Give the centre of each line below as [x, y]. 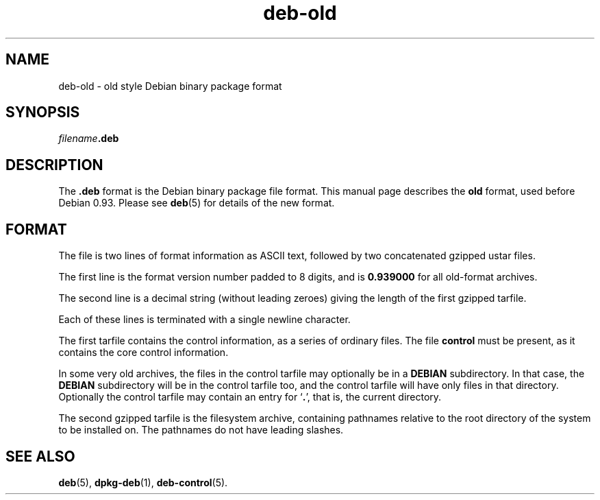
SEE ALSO [40, 456]
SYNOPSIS [43, 112]
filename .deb [89, 139]
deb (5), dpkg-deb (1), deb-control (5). [143, 482]
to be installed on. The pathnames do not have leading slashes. [201, 430]
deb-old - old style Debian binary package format [170, 86]
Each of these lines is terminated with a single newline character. [204, 320]
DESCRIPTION [54, 165]
